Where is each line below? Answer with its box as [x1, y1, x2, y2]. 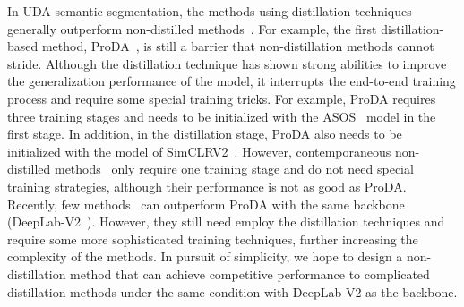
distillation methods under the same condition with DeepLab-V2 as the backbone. [7, 282, 458, 301]
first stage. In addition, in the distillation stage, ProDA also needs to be [7, 124, 402, 143]
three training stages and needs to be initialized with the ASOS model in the [7, 107, 436, 125]
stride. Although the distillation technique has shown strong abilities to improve [7, 54, 447, 72]
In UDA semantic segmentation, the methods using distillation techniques [7, 2, 412, 20]
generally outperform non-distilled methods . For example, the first [7, 19, 377, 38]
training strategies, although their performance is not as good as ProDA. [7, 176, 407, 195]
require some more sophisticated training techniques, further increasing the [7, 229, 418, 248]
